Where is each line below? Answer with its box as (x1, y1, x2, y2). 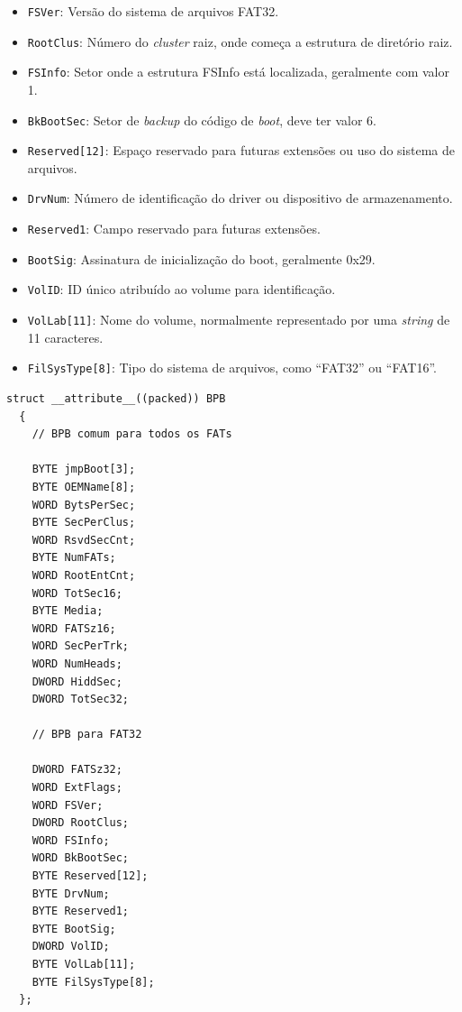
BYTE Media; (32, 604, 104, 618)
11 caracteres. (27, 327, 104, 346)
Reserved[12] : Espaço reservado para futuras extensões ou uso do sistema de (27, 141, 455, 160)
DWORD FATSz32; (32, 763, 122, 777)
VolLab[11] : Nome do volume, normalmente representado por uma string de (27, 310, 450, 329)
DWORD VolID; (32, 940, 110, 953)
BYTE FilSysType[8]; (32, 975, 155, 989)
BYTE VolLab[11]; (32, 958, 136, 971)
